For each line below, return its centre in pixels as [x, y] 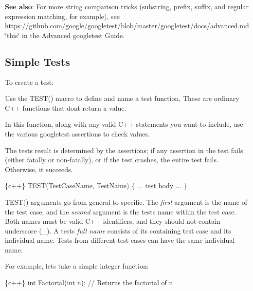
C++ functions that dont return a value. [66, 107]
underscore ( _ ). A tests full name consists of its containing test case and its [118, 230]
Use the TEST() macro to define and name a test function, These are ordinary [122, 98]
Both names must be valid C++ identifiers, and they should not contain [113, 221]
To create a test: [29, 82]
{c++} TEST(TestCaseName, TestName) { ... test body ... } [96, 185]
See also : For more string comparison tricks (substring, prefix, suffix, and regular [127, 6]
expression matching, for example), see [62, 16]
